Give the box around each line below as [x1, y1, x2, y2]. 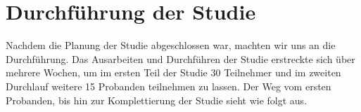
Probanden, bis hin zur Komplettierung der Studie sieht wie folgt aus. [6, 92, 308, 107]
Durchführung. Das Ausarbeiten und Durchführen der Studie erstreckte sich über [6, 51, 355, 66]
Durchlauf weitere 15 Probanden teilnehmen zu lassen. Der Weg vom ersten [6, 78, 331, 93]
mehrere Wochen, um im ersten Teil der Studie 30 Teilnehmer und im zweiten [6, 65, 341, 80]
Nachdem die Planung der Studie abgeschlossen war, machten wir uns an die [6, 38, 336, 52]
